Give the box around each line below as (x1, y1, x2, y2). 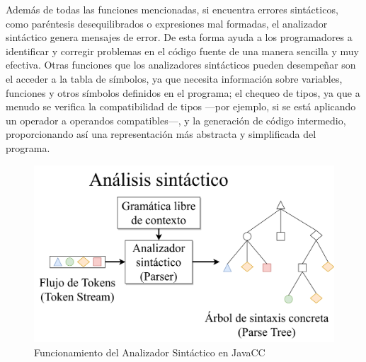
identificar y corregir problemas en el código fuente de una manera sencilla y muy (6, 43, 359, 58)
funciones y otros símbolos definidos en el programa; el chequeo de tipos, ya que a (6, 85, 360, 100)
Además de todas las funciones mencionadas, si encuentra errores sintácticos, (6, 2, 338, 16)
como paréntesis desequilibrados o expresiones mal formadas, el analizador (6, 16, 328, 30)
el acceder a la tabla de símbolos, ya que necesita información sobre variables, (6, 71, 343, 86)
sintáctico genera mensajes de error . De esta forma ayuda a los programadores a (6, 30, 353, 45)
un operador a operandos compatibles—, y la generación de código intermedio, (6, 112, 346, 127)
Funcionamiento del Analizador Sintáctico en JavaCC (34, 344, 265, 359)
